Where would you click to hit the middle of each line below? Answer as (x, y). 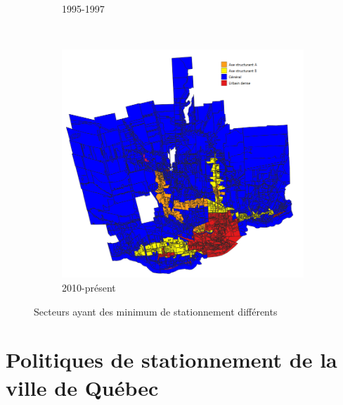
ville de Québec (82, 387)
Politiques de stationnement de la (171, 360)
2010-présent (89, 288)
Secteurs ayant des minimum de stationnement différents (156, 311)
